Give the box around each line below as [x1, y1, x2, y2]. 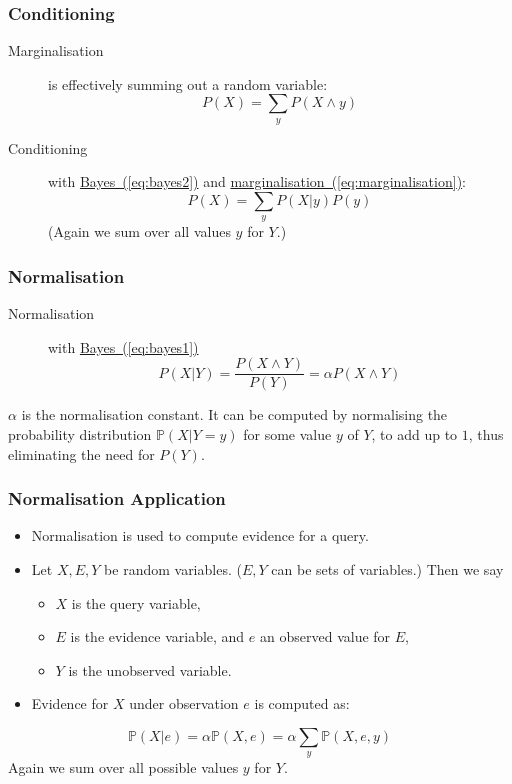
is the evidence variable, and [70, 626, 245, 647]
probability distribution [8, 424, 152, 445]
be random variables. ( [104, 559, 242, 580]
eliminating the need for [8, 443, 155, 464]
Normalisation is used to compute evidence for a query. [31, 525, 369, 546]
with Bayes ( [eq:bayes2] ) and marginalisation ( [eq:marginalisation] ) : [48, 171, 466, 192]
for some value [243, 424, 332, 445]
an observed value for [260, 626, 391, 647]
